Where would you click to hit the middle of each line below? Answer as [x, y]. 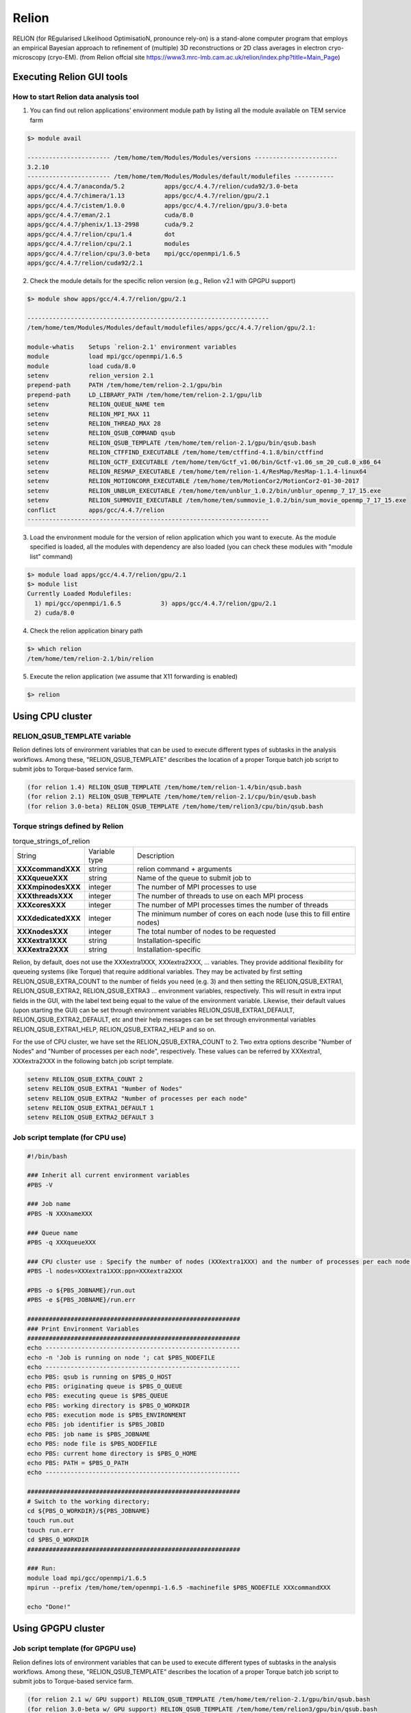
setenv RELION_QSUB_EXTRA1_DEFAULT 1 [90, 1108]
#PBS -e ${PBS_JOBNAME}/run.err [82, 1300]
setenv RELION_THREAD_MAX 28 [94, 423]
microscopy [29, 58]
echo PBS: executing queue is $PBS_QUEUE [98, 1396]
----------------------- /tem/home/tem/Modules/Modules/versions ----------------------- [183, 157]
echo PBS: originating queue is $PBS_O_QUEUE [105, 1386]
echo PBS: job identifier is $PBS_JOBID [96, 1425]
